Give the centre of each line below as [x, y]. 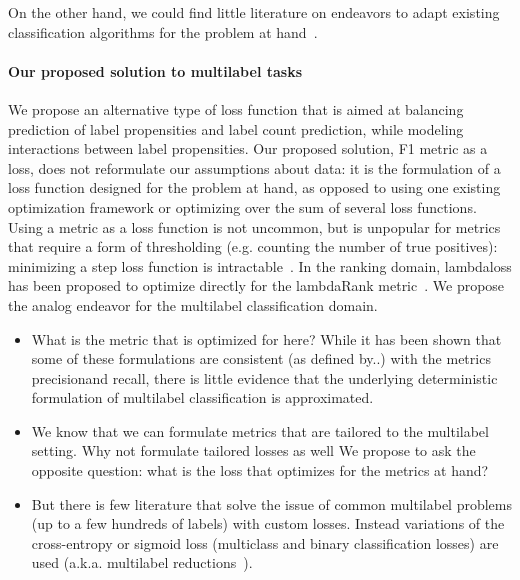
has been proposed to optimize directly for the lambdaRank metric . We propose [256, 285]
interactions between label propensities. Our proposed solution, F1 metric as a [248, 148]
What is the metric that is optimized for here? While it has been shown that [266, 338]
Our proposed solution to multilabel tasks [155, 70]
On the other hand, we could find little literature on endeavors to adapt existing [254, 12]
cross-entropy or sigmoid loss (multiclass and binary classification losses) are [265, 542]
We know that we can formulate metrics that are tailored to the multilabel [260, 430]
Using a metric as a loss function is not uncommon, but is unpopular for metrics [254, 226]
